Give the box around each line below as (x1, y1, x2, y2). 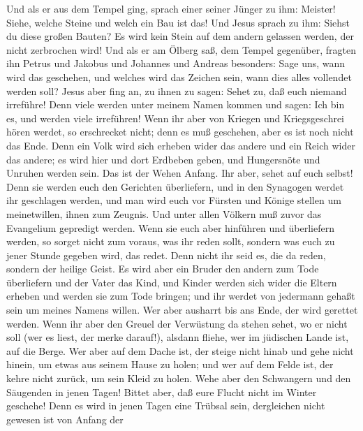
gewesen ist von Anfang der (6, 411, 124, 426)
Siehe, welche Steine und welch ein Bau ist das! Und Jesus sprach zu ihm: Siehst (6, 15, 350, 29)
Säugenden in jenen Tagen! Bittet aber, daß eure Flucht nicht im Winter (6, 384, 317, 399)
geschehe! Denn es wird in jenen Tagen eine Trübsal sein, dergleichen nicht (6, 398, 325, 413)
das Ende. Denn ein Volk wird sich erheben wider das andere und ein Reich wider (6, 138, 355, 152)
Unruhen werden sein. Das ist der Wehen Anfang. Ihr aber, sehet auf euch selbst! (6, 166, 353, 180)
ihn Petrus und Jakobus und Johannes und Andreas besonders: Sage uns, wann (6, 56, 346, 71)
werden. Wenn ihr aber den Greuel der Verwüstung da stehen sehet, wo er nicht (6, 316, 348, 330)
